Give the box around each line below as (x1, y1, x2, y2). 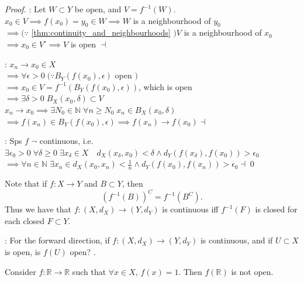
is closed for (255, 203, 298, 215)
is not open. (231, 265, 274, 277)
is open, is (5, 246, 41, 258)
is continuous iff (162, 203, 219, 215)
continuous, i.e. (39, 135, 94, 147)
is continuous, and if (200, 234, 273, 246)
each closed (5, 214, 45, 226)
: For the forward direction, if (5, 234, 110, 246)
